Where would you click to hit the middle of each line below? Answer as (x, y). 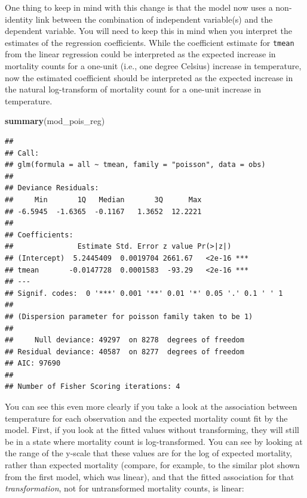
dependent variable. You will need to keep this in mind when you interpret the (148, 31)
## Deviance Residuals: (52, 188)
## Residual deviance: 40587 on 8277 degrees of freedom (125, 352)
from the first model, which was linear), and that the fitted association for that (150, 476)
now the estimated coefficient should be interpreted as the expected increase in (149, 77)
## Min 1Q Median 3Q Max (103, 199)
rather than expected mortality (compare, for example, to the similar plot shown (152, 465)
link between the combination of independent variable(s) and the (154, 19)
